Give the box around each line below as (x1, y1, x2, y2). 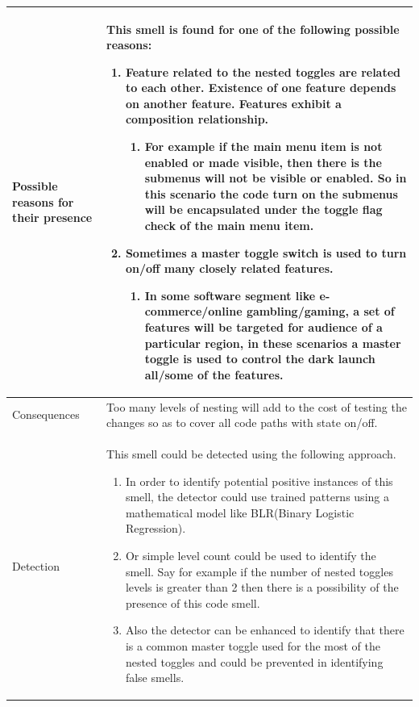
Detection (12, 557, 60, 574)
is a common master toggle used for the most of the (125, 638, 380, 654)
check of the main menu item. (144, 217, 314, 234)
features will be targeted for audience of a (144, 319, 383, 335)
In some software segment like (144, 287, 316, 303)
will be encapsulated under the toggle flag (144, 201, 383, 218)
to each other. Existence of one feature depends (125, 79, 396, 96)
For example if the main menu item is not (144, 138, 383, 155)
